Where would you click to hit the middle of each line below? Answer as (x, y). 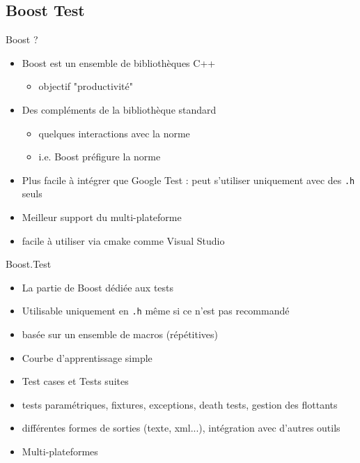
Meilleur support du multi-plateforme (102, 217)
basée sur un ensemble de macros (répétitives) (120, 334)
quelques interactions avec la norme (114, 133)
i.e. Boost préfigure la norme (100, 157)
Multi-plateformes (60, 451)
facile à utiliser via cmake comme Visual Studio (123, 240)
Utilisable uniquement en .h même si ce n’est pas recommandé (156, 311)
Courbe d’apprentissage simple (87, 357)
